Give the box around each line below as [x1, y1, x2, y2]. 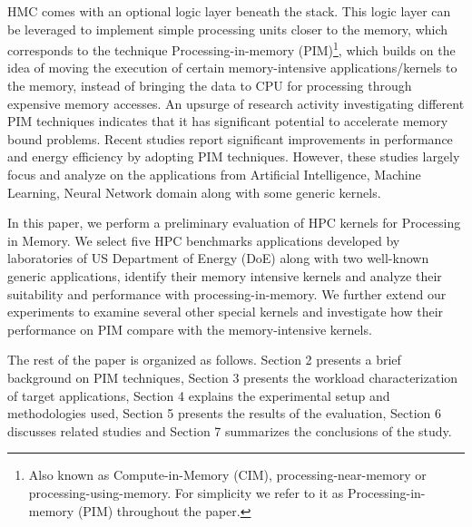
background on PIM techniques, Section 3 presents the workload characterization [7, 367, 458, 386]
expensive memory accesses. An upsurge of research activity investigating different [7, 93, 465, 112]
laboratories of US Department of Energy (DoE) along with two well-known [7, 249, 429, 268]
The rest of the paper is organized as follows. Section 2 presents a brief [7, 350, 401, 369]
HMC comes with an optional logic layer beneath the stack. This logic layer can [7, 2, 451, 20]
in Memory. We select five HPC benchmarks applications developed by [7, 230, 400, 249]
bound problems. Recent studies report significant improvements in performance [7, 129, 453, 148]
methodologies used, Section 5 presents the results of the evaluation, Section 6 [7, 404, 442, 423]
